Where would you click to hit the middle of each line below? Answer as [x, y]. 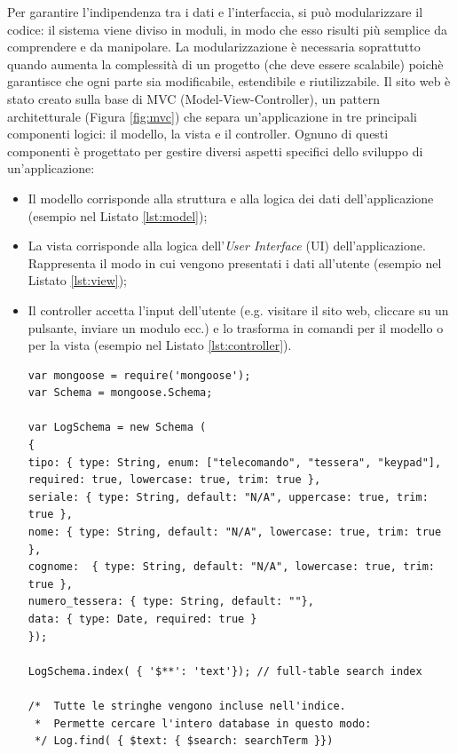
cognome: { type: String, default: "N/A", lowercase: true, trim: [231, 567]
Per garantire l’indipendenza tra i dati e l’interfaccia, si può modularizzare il [215, 12]
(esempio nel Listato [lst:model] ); [118, 215]
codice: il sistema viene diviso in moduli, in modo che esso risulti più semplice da [227, 29]
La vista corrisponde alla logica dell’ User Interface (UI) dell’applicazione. [227, 246]
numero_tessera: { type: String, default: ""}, [171, 602]
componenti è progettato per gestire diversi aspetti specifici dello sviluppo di [215, 151]
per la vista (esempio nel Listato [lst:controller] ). [160, 345]
